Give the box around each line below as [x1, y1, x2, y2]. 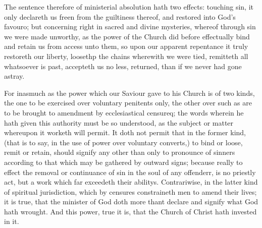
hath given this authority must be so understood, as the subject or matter [4, 117, 234, 128]
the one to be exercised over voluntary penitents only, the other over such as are [4, 97, 252, 108]
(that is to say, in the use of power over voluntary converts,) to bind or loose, [4, 137, 243, 147]
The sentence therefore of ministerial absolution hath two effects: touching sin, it [4, 2, 253, 12]
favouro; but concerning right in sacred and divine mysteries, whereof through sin [4, 21, 256, 32]
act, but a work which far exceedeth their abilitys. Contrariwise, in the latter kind [4, 177, 258, 187]
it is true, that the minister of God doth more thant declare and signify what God [4, 196, 258, 207]
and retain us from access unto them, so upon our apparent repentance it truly [4, 41, 248, 51]
